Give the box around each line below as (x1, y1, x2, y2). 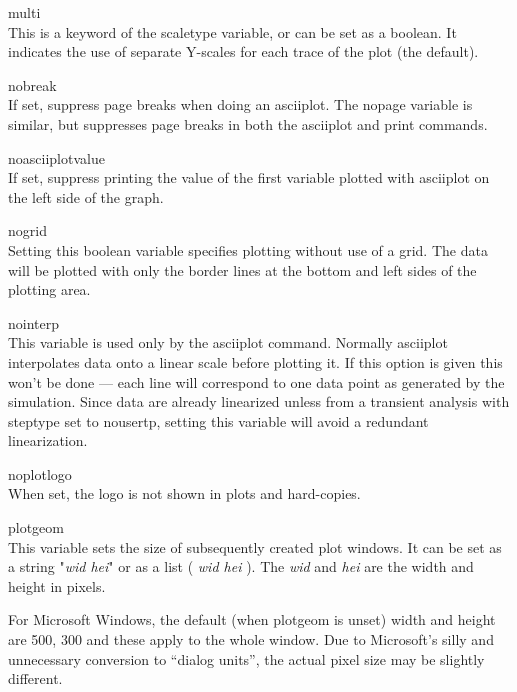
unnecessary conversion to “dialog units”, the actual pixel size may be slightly (8, 648, 485, 669)
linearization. (8, 430, 88, 451)
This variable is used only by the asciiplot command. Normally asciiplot (8, 332, 448, 353)
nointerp (8, 312, 60, 333)
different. (8, 668, 63, 689)
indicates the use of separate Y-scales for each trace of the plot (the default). (8, 41, 479, 62)
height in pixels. (8, 575, 106, 596)
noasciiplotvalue (8, 147, 105, 168)
